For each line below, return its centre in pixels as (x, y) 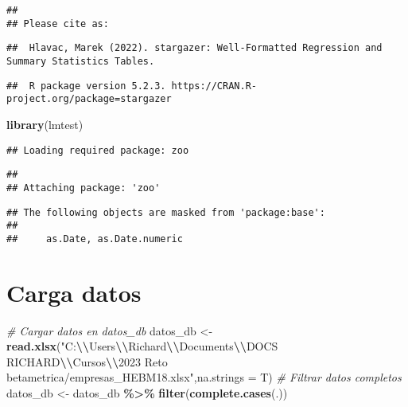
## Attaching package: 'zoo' (84, 188)
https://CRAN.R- (214, 86)
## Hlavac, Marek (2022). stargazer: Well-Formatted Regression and (194, 48)
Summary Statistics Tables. (81, 61)
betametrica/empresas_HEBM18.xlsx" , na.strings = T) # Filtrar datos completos (204, 377)
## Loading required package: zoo (98, 150)
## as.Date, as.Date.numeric (95, 239)
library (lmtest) (45, 124)
